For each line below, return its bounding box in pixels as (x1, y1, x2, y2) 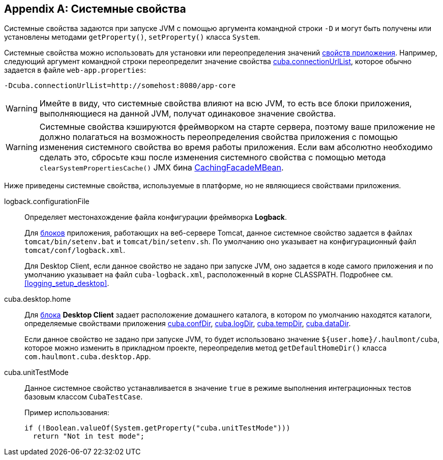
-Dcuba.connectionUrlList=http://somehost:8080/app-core (4, 81, 236, 90)
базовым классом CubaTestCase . (24, 392, 143, 401)
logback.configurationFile (4, 197, 90, 206)
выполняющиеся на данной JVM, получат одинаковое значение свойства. (39, 108, 336, 119)
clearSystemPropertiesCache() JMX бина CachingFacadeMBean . (39, 162, 284, 173)
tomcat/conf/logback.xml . (24, 246, 125, 255)
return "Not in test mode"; (33, 432, 145, 441)
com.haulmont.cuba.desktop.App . (24, 352, 151, 361)
